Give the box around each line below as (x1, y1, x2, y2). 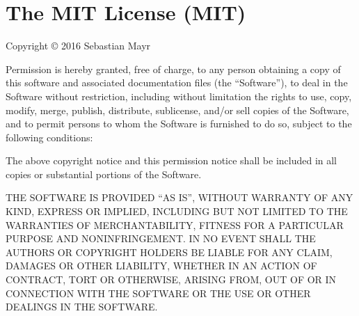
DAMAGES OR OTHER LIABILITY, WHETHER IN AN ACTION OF (6, 258, 317, 273)
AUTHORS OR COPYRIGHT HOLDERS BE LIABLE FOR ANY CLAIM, (6, 244, 333, 259)
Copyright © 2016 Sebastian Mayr (6, 38, 151, 53)
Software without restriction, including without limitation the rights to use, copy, (6, 88, 352, 103)
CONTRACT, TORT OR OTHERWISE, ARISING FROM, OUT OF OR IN (6, 272, 337, 287)
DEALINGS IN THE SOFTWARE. (6, 299, 158, 314)
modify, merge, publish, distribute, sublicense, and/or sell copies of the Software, (6, 102, 349, 117)
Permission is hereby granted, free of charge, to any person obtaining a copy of (6, 61, 341, 76)
